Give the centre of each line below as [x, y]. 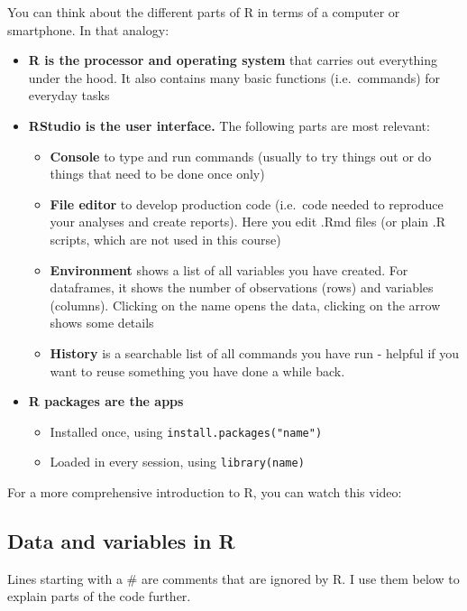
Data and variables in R [121, 540]
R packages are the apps [106, 401]
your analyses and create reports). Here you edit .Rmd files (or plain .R [248, 222]
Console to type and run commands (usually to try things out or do [241, 156]
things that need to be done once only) [157, 174]
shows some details [102, 323]
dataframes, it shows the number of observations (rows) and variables [242, 287]
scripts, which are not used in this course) [165, 239]
